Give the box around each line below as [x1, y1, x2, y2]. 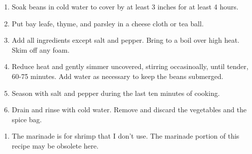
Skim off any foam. [11, 44, 70, 55]
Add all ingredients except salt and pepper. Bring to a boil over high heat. [11, 35, 240, 45]
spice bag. [11, 114, 42, 124]
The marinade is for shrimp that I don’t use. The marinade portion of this [11, 131, 240, 141]
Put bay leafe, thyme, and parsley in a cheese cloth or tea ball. [11, 18, 204, 28]
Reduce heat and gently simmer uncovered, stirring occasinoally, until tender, [11, 61, 249, 72]
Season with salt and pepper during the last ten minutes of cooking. [11, 87, 220, 98]
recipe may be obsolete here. [11, 140, 99, 151]
